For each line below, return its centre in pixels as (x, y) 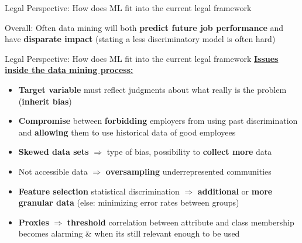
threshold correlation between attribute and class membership (181, 222)
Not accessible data (53, 171)
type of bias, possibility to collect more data (189, 152)
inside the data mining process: (69, 70)
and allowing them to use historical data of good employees (127, 132)
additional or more (235, 191)
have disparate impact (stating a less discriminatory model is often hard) (140, 39)
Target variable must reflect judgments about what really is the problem (152, 89)
